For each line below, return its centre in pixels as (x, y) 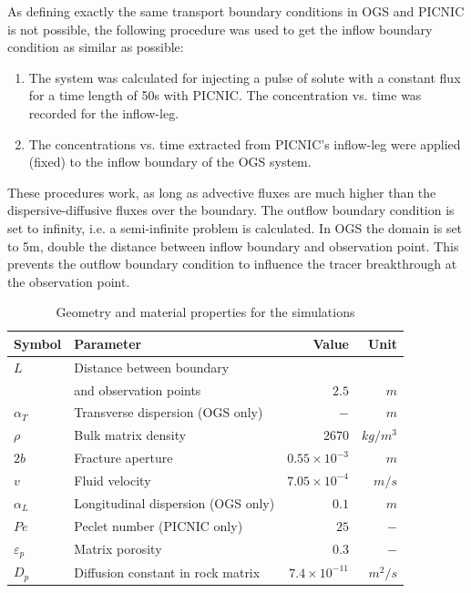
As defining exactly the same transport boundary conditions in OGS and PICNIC (236, 11)
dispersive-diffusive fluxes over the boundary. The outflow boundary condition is (231, 210)
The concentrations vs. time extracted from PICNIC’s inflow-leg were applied (245, 143)
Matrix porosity (118, 548)
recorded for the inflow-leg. (104, 112)
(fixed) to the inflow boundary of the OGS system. (170, 162)
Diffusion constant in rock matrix (167, 572)
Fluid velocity (113, 480)
